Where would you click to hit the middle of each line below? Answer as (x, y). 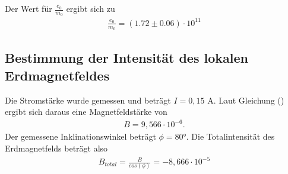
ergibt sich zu (91, 8)
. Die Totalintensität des (230, 136)
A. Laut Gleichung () (246, 100)
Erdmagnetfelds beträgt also (56, 148)
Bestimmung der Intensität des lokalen (126, 58)
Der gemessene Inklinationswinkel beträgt (80, 136)
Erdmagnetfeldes (57, 75)
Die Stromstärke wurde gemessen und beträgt (88, 100)
